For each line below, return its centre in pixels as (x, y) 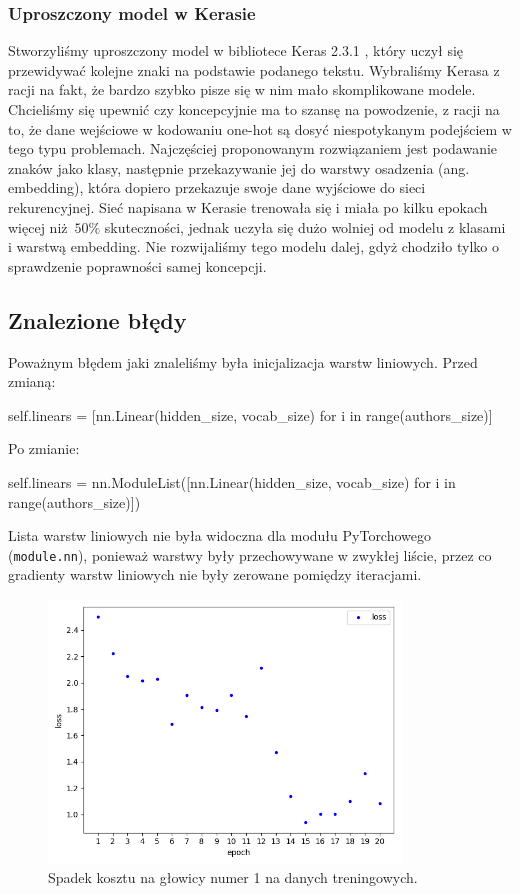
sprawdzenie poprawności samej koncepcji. (137, 265)
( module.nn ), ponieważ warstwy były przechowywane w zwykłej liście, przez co (250, 554)
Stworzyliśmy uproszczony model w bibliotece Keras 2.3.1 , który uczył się (236, 50)
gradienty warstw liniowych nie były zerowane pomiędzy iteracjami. (215, 574)
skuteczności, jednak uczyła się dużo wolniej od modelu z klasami (305, 226)
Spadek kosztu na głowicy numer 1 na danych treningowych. (233, 877)
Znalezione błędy (97, 319)
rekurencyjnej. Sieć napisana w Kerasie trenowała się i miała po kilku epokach (248, 206)
